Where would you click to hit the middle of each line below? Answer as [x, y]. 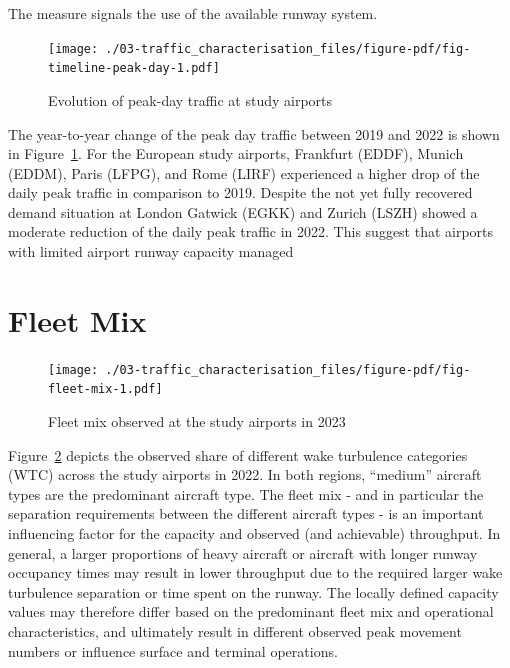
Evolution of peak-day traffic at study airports [190, 99]
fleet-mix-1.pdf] [105, 389]
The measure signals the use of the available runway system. [193, 13]
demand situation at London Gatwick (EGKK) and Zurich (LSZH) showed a [243, 211]
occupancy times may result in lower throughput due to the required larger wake [255, 572]
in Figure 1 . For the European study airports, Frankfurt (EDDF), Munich [236, 153]
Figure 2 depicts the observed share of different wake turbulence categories [238, 454]
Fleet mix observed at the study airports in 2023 [197, 421]
